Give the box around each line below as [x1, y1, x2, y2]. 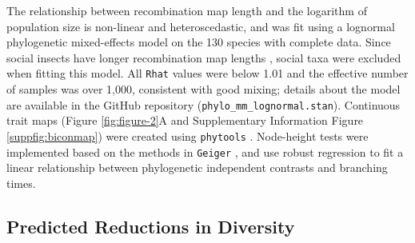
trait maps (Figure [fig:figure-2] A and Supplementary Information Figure [6, 112, 364, 129]
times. [6, 174, 36, 191]
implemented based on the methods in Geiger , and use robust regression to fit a [6, 143, 404, 160]
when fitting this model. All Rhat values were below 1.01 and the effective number [6, 65, 409, 82]
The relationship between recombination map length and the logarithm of [6, 2, 367, 18]
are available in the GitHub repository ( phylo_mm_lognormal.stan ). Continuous [6, 96, 401, 113]
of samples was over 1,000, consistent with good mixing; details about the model [6, 81, 401, 98]
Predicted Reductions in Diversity [6, 213, 295, 238]
